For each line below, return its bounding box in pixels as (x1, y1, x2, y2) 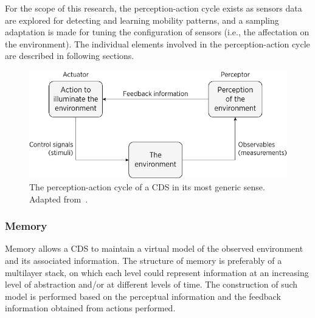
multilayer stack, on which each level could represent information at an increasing (5, 266, 309, 278)
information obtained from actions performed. (5, 302, 176, 314)
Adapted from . (29, 192, 88, 205)
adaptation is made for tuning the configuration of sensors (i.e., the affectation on (5, 26, 310, 38)
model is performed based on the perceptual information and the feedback (5, 289, 281, 302)
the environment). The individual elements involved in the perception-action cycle (5, 37, 310, 50)
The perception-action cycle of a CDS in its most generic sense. (29, 180, 265, 193)
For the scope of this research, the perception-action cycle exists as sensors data (5, 2, 302, 14)
